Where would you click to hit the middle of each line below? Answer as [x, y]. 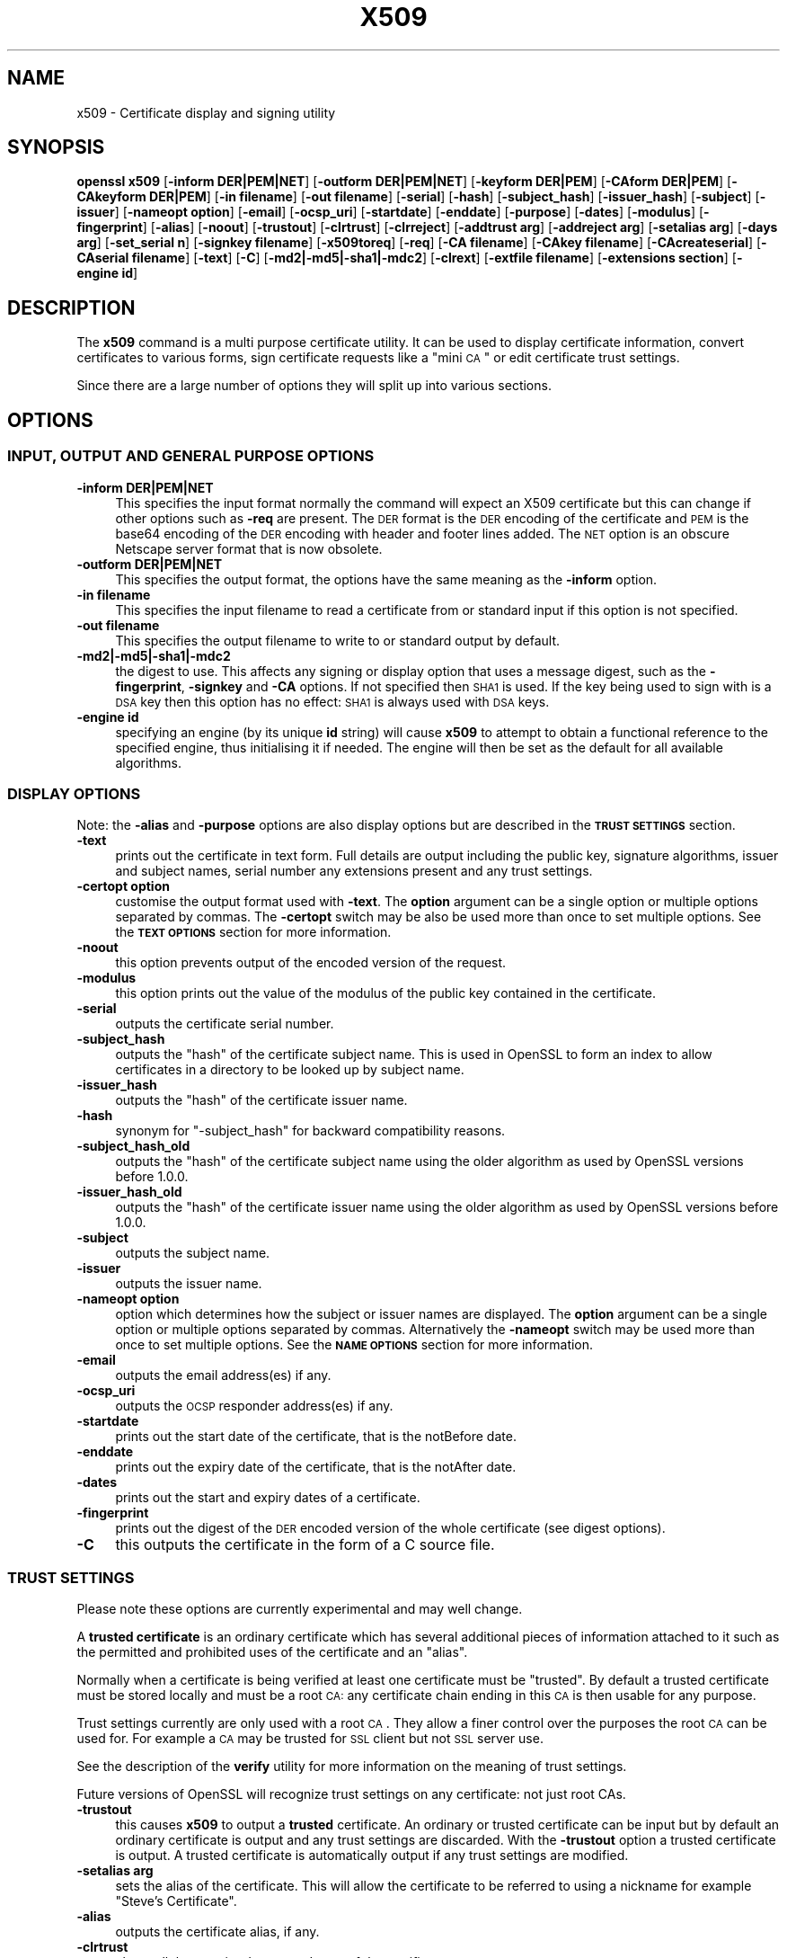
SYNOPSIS [56, 147]
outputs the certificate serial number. [225, 1024]
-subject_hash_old [133, 1146]
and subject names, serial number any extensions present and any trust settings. [354, 871]
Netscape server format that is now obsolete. [249, 548]
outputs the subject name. [193, 1253]
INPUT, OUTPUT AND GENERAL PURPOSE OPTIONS [191, 456]
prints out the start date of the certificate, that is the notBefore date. [316, 1437]
